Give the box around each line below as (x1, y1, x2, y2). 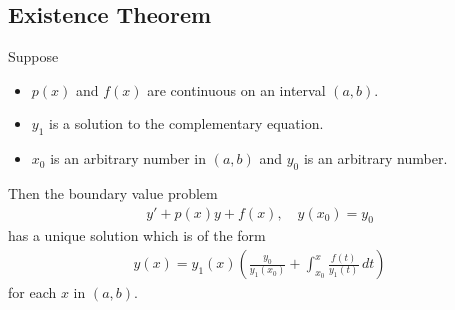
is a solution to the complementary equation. (49, 113, 324, 134)
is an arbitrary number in (50, 148, 206, 169)
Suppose (8, 46, 59, 67)
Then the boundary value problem (8, 182, 218, 203)
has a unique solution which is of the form (8, 225, 266, 246)
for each (8, 282, 57, 303)
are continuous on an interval (147, 79, 326, 100)
